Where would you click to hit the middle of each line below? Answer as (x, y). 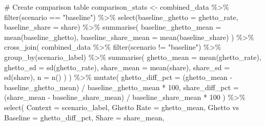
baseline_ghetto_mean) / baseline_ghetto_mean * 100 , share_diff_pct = (121, 87)
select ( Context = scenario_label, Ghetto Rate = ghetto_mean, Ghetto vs (122, 107)
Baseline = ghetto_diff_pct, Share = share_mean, (84, 117)
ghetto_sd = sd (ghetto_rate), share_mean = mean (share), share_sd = (117, 67)
